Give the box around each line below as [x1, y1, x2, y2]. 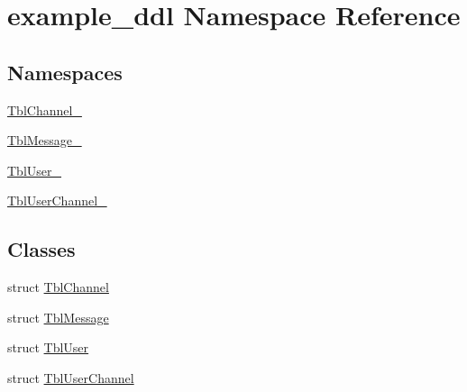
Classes [7, 235, 76, 263]
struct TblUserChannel [7, 368, 134, 387]
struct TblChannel [7, 278, 109, 296]
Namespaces [7, 58, 123, 86]
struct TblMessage [7, 307, 109, 326]
